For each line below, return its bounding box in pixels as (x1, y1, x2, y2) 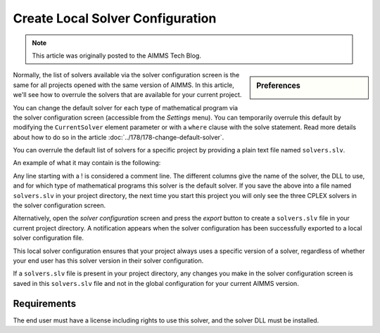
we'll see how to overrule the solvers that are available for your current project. (13, 91, 242, 99)
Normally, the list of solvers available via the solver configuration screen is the (13, 71, 240, 79)
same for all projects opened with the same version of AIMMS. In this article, (13, 81, 235, 89)
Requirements (13, 297, 77, 309)
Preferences (256, 81, 300, 91)
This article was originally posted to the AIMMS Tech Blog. (32, 51, 202, 60)
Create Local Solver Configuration (13, 11, 217, 26)
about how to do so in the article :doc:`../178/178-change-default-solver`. (13, 133, 224, 141)
